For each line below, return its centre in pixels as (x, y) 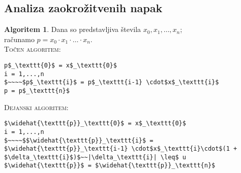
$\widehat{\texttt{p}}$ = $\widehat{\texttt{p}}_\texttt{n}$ (110, 166)
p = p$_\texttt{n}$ (37, 91)
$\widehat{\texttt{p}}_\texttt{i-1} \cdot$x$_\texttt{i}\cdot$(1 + (121, 149)
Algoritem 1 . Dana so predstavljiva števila (73, 29)
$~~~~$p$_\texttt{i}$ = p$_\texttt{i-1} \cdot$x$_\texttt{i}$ (112, 82)
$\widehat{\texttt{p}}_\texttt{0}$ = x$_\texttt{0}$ (95, 124)
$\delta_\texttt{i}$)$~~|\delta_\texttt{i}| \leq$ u (95, 157)
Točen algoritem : (33, 49)
